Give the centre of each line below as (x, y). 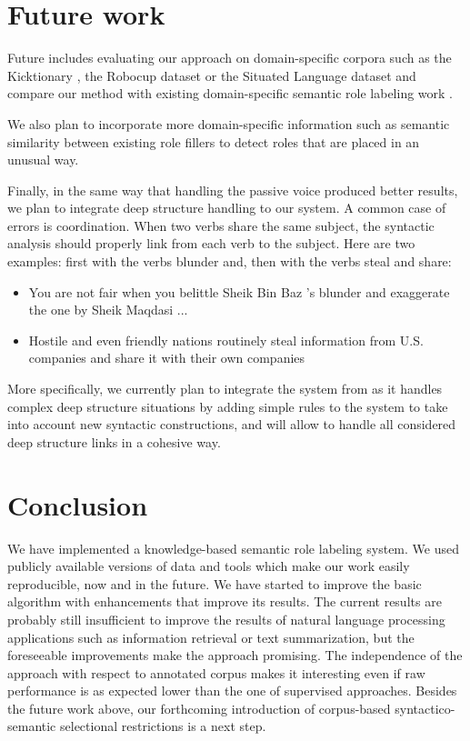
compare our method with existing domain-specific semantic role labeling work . (230, 93)
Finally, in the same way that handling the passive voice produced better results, (233, 190)
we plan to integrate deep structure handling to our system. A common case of (227, 208)
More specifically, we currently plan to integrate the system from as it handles (225, 389)
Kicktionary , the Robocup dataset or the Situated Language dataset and (212, 75)
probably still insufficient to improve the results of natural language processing (226, 619)
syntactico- (425, 708)
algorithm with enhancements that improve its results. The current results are (225, 601)
